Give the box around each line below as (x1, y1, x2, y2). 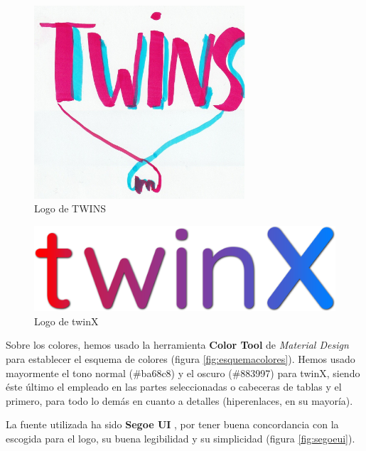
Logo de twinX (34, 313, 99, 328)
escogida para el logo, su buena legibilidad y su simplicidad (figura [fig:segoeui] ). (6, 431, 355, 445)
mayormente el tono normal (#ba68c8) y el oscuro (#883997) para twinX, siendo (6, 365, 360, 380)
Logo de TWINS (34, 201, 106, 216)
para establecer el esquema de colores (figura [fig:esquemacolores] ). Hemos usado (6, 352, 355, 366)
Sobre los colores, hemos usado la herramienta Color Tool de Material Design (6, 337, 349, 352)
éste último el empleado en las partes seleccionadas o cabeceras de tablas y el (6, 379, 342, 394)
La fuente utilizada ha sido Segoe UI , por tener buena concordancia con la (6, 417, 339, 432)
